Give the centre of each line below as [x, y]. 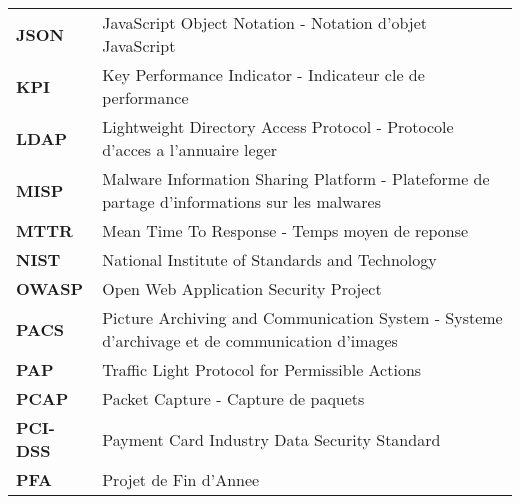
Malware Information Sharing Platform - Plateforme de [296, 178]
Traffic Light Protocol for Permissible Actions [262, 369]
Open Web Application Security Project [242, 288]
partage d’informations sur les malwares [241, 201]
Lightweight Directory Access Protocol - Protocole [278, 126]
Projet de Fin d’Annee [181, 479]
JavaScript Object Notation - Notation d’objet [264, 22]
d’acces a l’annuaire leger [190, 149]
